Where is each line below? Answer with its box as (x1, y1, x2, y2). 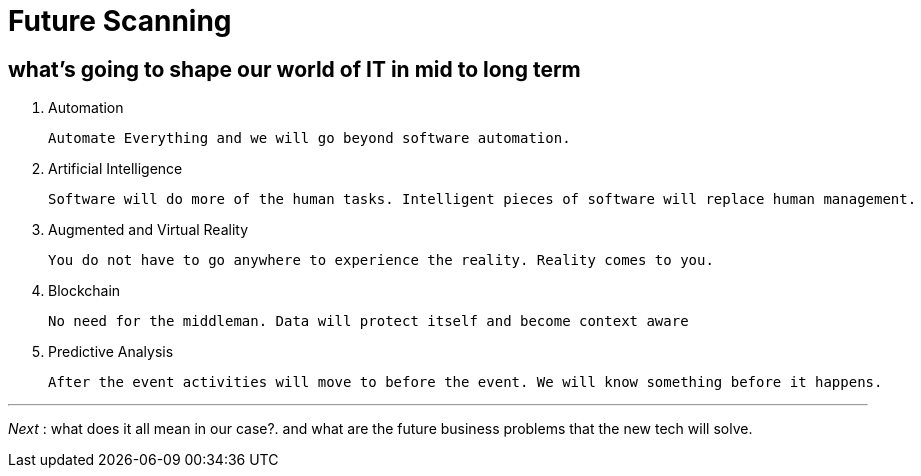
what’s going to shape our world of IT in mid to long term (8, 56, 581, 82)
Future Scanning (8, 4, 232, 38)
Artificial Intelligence (48, 160, 183, 178)
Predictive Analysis (48, 343, 174, 361)
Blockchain (48, 282, 121, 300)
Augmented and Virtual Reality (48, 221, 249, 239)
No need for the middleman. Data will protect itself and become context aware (48, 313, 689, 330)
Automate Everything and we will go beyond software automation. (48, 130, 571, 147)
